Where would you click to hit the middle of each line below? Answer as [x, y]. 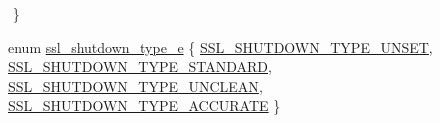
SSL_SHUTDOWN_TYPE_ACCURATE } [144, 105]
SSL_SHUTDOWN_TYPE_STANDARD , [140, 66]
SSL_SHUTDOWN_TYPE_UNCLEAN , [135, 85]
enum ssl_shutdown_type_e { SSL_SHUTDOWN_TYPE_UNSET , [220, 46]
